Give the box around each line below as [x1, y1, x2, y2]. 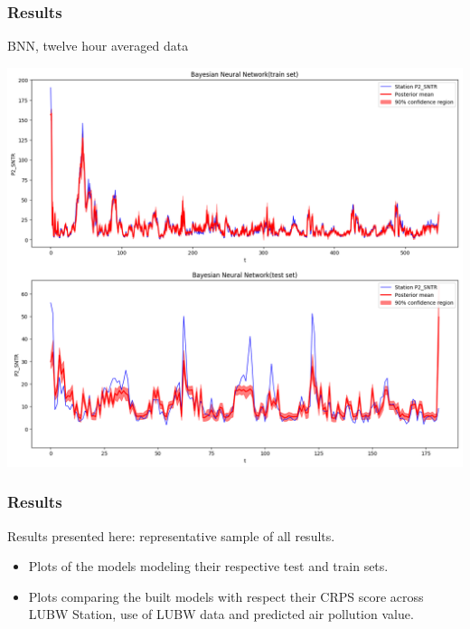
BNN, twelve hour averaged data [7, 36, 189, 55]
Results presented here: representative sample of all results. [7, 526, 335, 545]
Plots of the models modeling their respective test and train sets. [28, 557, 389, 576]
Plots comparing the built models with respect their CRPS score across [28, 586, 424, 605]
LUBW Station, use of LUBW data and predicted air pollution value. [28, 605, 414, 624]
